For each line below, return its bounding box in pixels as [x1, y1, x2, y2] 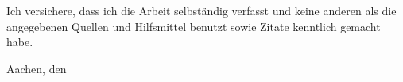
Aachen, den [6, 60, 67, 76]
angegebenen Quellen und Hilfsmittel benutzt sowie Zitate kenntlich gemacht [6, 18, 381, 34]
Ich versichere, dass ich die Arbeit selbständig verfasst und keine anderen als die [6, 2, 397, 18]
